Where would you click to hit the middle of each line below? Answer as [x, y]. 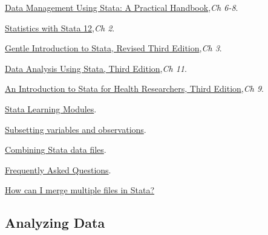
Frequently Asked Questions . [58, 169]
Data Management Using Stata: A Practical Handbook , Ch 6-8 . [122, 7]
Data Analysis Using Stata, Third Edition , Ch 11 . [96, 68]
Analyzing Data [55, 223]
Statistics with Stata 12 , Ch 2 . [60, 27]
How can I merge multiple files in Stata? [80, 190]
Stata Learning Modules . [51, 108]
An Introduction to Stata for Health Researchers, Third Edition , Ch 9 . [135, 89]
